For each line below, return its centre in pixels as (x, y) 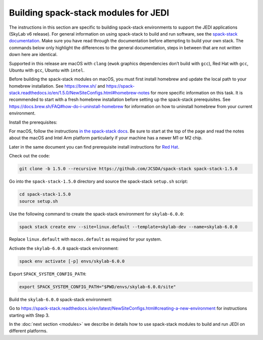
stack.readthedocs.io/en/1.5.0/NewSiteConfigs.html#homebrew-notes (79, 93)
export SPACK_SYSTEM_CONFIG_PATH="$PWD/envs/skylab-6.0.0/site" (98, 287)
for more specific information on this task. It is (197, 93)
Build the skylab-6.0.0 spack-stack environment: (61, 299)
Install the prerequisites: (33, 122)
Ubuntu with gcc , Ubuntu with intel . (47, 70)
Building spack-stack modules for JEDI (89, 13)
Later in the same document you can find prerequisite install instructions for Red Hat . (94, 147)
